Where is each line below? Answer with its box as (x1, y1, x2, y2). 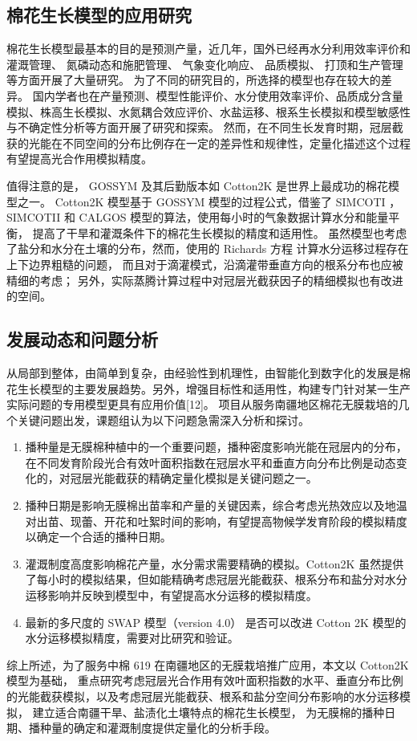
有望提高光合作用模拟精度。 (6, 150, 152, 167)
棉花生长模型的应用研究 (6, 2, 192, 27)
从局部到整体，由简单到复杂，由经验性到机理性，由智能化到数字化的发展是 (6, 364, 399, 381)
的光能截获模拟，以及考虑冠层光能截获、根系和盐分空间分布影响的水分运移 (6, 688, 399, 704)
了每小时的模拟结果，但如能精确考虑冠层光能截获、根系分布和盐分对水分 (25, 571, 407, 588)
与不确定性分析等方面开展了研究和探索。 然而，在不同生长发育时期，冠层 (6, 119, 392, 136)
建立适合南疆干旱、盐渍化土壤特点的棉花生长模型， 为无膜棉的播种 (32, 703, 385, 720)
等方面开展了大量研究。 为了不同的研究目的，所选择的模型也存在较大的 (6, 71, 381, 88)
